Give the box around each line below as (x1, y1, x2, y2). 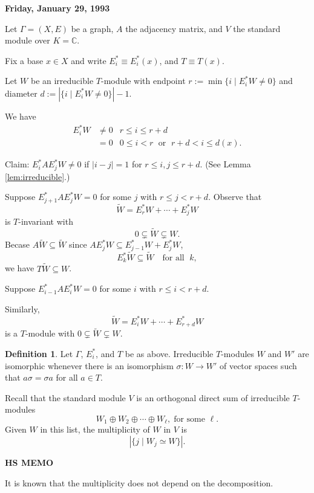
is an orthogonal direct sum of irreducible (136, 391, 290, 404)
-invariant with (18, 215, 73, 228)
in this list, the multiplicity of (40, 423, 150, 436)
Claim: (5, 158, 30, 170)
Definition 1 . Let (5, 347, 73, 359)
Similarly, (5, 302, 40, 315)
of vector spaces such (219, 359, 297, 372)
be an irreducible (30, 74, 94, 87)
